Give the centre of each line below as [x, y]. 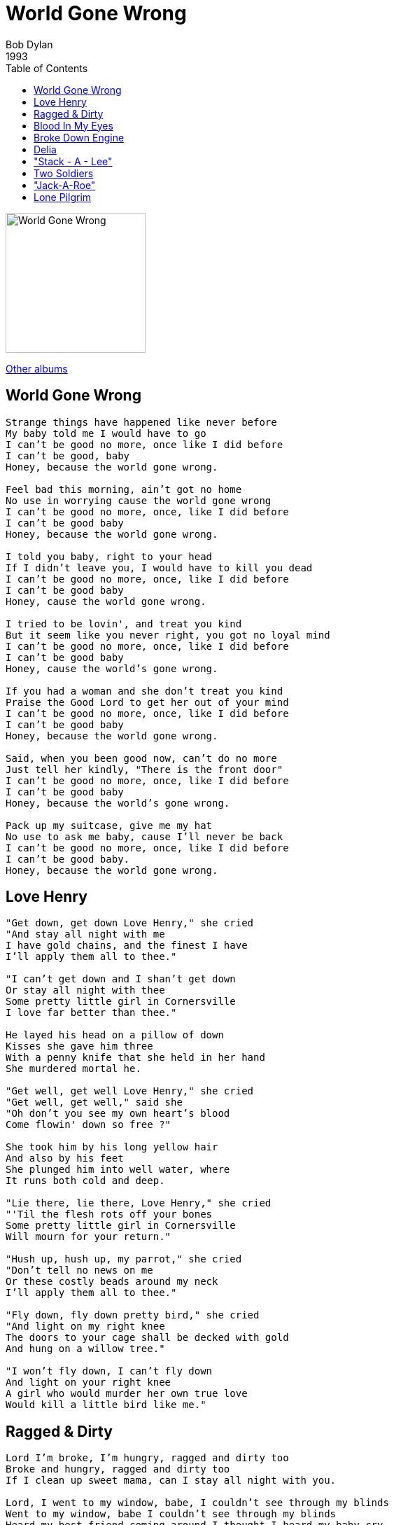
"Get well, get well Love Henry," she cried [130, 1091]
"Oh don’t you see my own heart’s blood [118, 1114]
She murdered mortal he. [73, 1069]
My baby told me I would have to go [106, 433]
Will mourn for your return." [89, 1237]
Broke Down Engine [79, 137]
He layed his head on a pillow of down [115, 1035]
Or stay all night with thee [85, 990]
